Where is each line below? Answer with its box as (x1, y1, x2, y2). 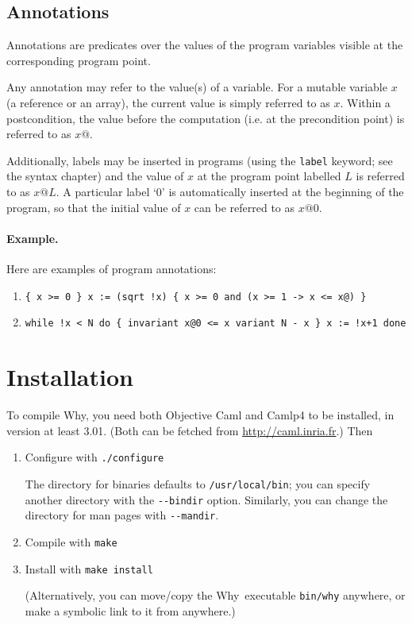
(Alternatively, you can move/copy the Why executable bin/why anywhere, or (25, 587, 406, 604)
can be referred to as (194, 199, 295, 215)
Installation (6, 361, 133, 393)
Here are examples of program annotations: (6, 260, 217, 276)
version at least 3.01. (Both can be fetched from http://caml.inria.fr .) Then (6, 422, 373, 438)
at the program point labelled (197, 168, 341, 184)
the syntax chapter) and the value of (6, 168, 184, 184)
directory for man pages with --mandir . (25, 507, 219, 523)
